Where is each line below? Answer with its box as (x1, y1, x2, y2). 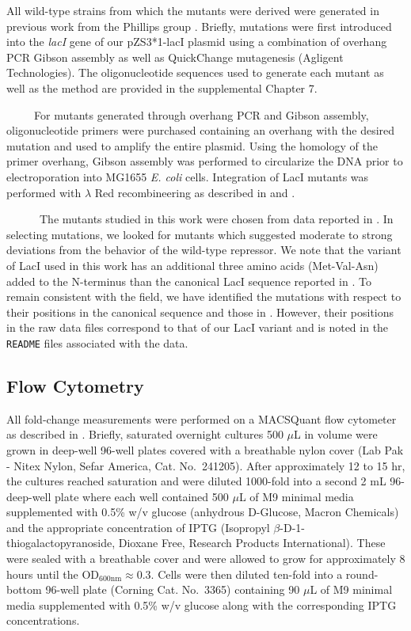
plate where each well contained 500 (55, 488, 229, 504)
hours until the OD (6, 565, 99, 582)
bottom (6, 581, 42, 598)
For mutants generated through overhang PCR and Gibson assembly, (33, 106, 369, 123)
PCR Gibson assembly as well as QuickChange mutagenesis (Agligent (6, 48, 344, 65)
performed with (6, 184, 82, 200)
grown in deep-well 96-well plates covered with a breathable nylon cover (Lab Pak (6, 441, 404, 458)
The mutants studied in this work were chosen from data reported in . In (39, 211, 394, 227)
